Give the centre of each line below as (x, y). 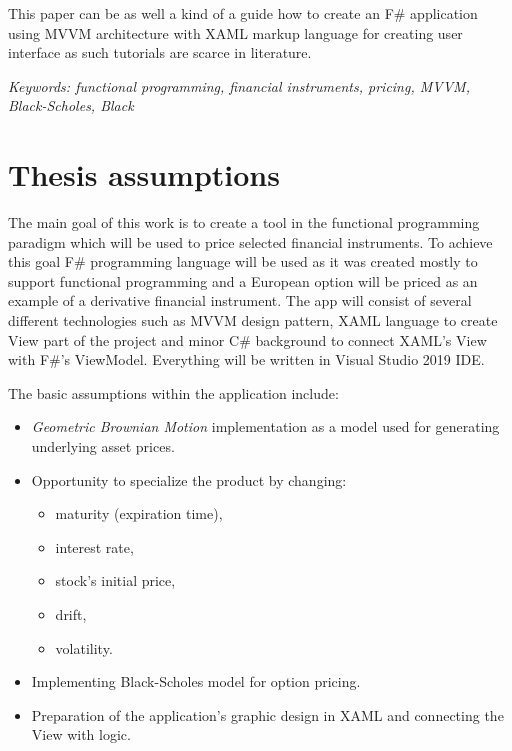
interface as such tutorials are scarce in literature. (160, 52)
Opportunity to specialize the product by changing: (189, 479)
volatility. (84, 647)
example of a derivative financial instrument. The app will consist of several (240, 300)
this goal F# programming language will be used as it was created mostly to (243, 261)
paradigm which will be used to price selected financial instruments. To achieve (250, 241)
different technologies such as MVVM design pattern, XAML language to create (253, 320)
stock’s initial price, (115, 580)
